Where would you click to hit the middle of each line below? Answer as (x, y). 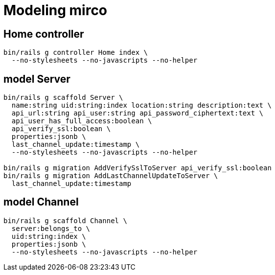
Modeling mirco (56, 10)
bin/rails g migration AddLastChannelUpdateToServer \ (111, 176)
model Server (37, 79)
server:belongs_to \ (51, 228)
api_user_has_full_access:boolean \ (82, 121)
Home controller (44, 34)
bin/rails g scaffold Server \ (63, 98)
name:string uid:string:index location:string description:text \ (141, 105)
